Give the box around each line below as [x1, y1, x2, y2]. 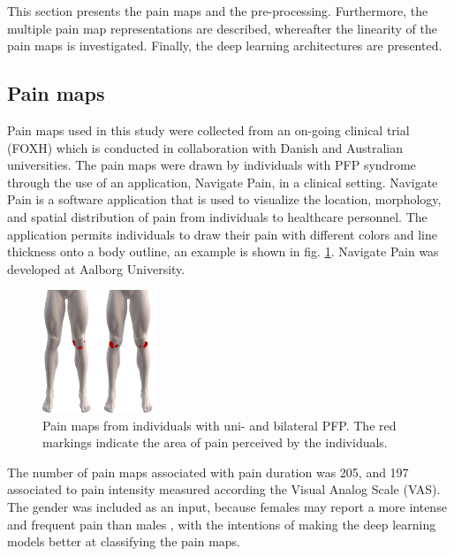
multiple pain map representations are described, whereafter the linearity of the [7, 19, 438, 37]
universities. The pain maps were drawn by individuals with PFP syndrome [7, 156, 416, 174]
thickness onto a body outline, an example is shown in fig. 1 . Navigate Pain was [7, 242, 439, 261]
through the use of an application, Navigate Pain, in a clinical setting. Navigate [7, 172, 438, 191]
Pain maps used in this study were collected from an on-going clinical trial [7, 120, 410, 139]
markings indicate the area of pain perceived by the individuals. [42, 433, 388, 452]
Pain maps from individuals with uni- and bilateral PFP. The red [42, 415, 397, 434]
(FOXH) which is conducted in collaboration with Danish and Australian [7, 138, 403, 156]
